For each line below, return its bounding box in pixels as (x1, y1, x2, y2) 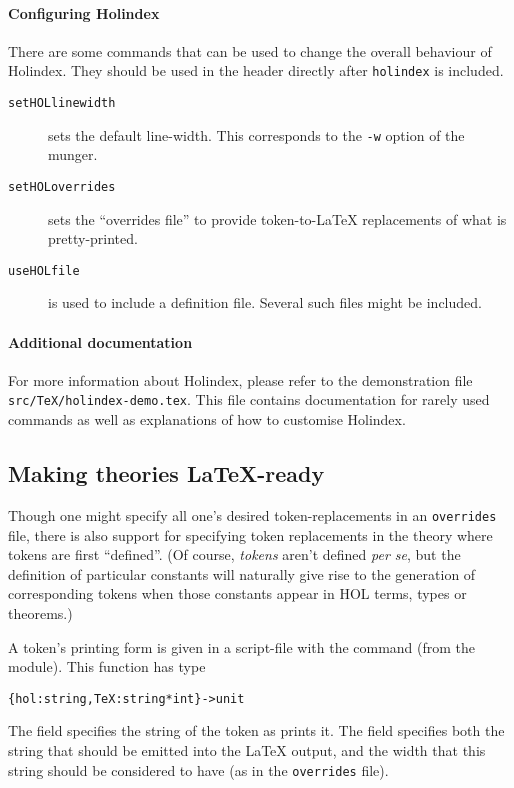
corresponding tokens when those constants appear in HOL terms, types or (8, 583, 467, 604)
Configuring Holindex (8, 2, 160, 23)
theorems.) (8, 602, 73, 623)
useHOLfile (8, 263, 80, 278)
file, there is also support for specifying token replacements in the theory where (8, 524, 493, 545)
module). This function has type (8, 656, 206, 677)
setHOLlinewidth (8, 96, 116, 111)
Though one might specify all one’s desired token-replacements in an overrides (8, 504, 497, 525)
